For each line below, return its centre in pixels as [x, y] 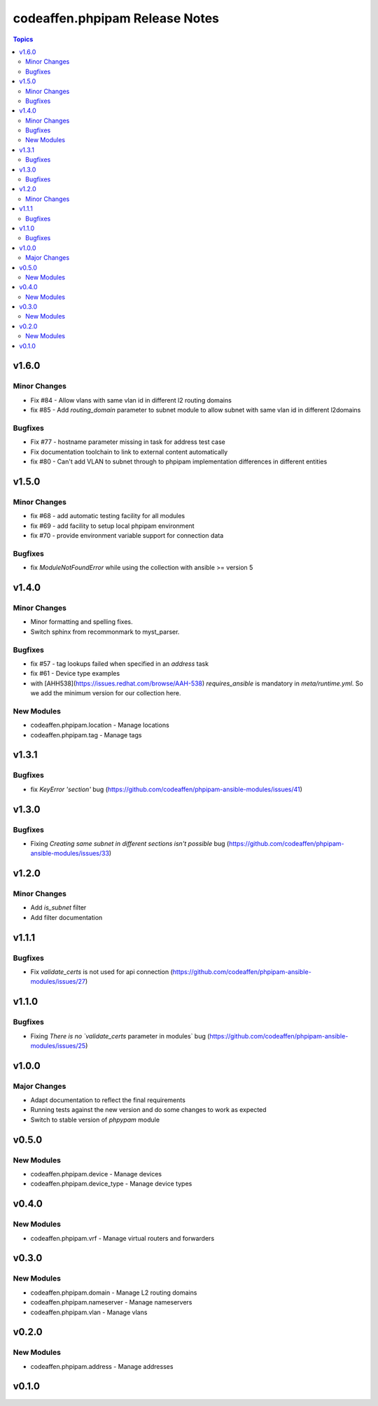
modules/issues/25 [58, 1045]
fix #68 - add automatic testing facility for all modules [108, 516]
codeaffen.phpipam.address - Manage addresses [102, 1366]
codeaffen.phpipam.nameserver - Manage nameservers [111, 1302]
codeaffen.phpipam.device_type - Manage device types [111, 1184]
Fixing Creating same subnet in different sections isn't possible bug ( [130, 843]
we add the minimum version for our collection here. [106, 693]
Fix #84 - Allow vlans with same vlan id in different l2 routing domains [131, 400]
